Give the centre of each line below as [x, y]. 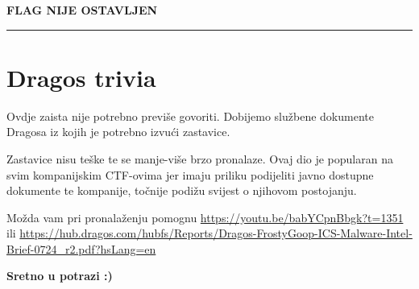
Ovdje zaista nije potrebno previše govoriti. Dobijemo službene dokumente [190, 116]
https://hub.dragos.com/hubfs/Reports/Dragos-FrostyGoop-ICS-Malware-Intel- [216, 233]
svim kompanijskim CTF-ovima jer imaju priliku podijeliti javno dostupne [190, 174]
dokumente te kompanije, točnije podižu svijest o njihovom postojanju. [182, 190]
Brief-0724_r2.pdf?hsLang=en [81, 248]
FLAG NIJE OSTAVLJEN [82, 10]
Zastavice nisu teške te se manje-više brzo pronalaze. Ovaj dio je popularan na [200, 158]
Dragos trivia [81, 77]
